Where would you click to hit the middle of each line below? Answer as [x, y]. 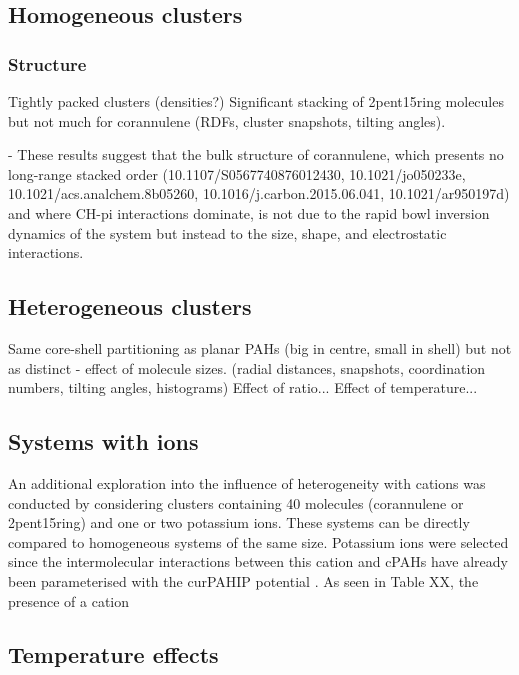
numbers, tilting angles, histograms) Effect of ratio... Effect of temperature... [243, 387]
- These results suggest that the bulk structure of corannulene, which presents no [256, 154]
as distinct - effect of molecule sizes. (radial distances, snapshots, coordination [247, 367]
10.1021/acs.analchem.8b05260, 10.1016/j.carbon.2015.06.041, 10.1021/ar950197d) [259, 193]
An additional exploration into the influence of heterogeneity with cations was [247, 482]
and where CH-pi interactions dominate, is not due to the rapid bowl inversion [249, 212]
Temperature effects [113, 654]
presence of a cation [69, 600]
